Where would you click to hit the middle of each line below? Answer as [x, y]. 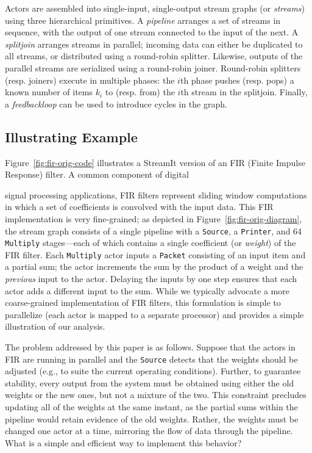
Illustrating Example [71, 136]
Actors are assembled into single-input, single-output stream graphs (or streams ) [155, 8]
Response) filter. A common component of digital [97, 174]
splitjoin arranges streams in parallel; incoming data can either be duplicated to [154, 44]
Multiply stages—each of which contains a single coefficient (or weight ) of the [151, 243]
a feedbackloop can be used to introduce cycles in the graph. [116, 103]
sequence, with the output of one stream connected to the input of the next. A [152, 32]
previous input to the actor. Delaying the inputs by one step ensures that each [151, 279]
